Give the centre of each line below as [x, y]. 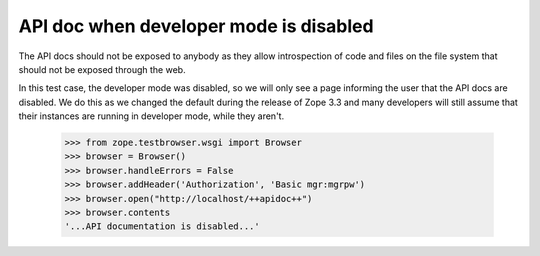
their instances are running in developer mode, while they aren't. [151, 116]
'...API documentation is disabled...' [162, 226]
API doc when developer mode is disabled [196, 26]
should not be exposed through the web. [102, 69]
